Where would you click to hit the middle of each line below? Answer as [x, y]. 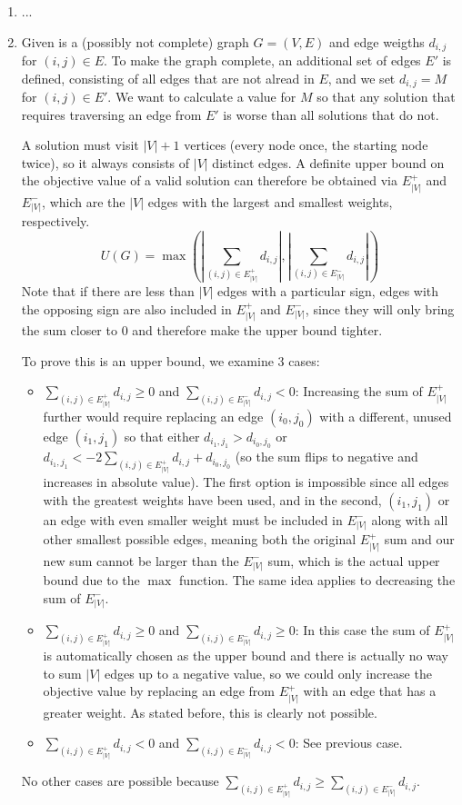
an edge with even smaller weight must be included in [193, 519]
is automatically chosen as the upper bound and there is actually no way [246, 656]
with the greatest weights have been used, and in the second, [212, 499]
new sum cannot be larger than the [141, 560]
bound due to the [91, 580]
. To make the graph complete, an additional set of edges [262, 60]
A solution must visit [80, 145]
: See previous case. [349, 743]
